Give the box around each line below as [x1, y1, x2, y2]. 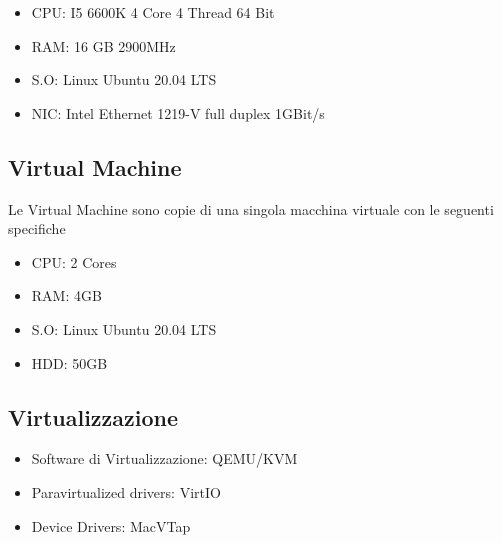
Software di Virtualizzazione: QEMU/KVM [31, 448, 298, 469]
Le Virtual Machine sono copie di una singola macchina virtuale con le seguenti [8, 198, 494, 219]
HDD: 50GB [31, 352, 108, 373]
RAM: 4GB [31, 285, 102, 306]
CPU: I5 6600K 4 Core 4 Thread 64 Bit [31, 2, 275, 22]
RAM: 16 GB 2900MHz [31, 35, 176, 56]
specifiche [8, 218, 66, 239]
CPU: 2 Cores [31, 251, 117, 272]
